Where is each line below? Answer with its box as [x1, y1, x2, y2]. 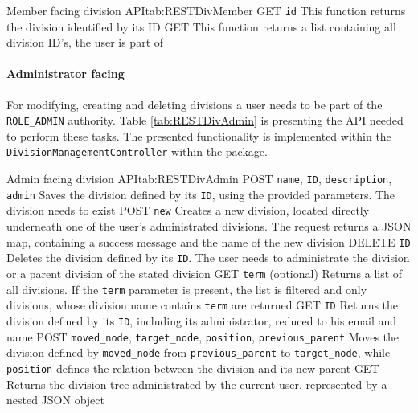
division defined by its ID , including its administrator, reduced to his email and [6, 312, 397, 329]
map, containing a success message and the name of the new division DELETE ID [6, 233, 411, 250]
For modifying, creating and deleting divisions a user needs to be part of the [6, 96, 383, 112]
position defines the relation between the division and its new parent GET [6, 359, 379, 376]
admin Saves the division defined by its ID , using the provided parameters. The [6, 186, 395, 202]
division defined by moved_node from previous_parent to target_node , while [6, 344, 391, 361]
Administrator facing [6, 65, 125, 82]
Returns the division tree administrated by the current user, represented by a [6, 375, 387, 392]
